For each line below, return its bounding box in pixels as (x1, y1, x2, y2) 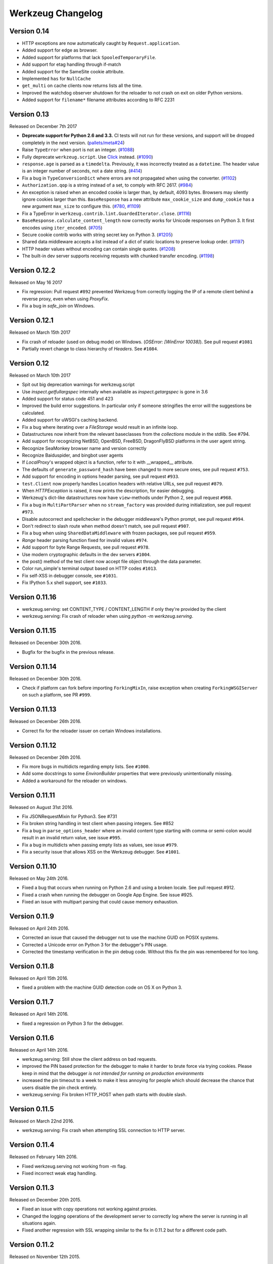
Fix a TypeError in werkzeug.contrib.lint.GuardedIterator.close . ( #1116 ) (22, 210, 192, 216)
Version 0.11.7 (9, 998, 54, 1006)
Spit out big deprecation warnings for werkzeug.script (22, 382, 135, 388)
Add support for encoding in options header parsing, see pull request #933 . (22, 473, 179, 480)
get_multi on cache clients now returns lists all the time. (22, 82, 143, 88)
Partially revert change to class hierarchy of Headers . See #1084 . (22, 345, 159, 351)
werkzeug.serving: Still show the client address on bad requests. (22, 1056, 157, 1062)
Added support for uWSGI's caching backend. (22, 417, 118, 423)
